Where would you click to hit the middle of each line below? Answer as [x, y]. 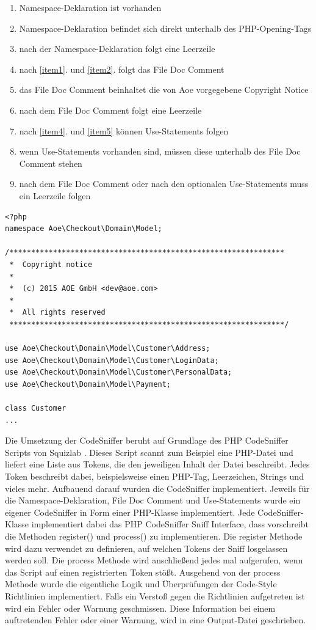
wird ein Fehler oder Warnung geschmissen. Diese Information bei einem [140, 608]
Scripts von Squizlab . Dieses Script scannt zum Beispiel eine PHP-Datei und [149, 452]
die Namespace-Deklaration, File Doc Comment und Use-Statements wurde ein [153, 500]
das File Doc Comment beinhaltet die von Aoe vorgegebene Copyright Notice [164, 90]
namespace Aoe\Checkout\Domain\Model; [84, 229]
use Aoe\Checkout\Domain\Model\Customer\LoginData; [112, 360]
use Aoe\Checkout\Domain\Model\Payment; [88, 384]
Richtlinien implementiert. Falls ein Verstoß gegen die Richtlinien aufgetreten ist [155, 595]
